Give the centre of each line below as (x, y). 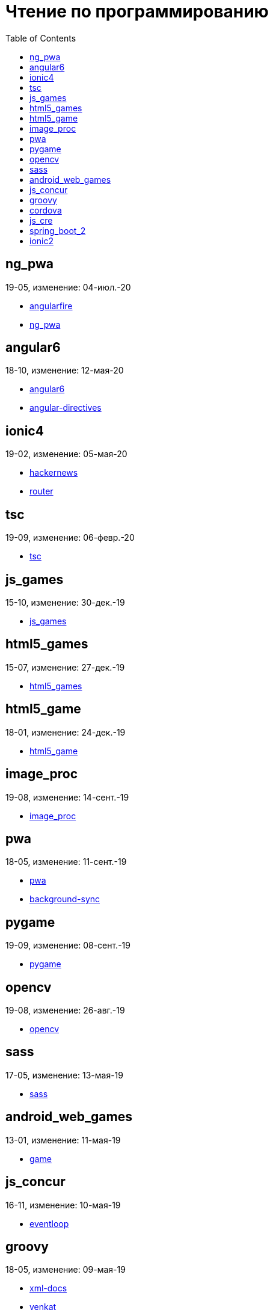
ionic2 (41, 241)
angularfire (51, 306)
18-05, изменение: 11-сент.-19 (66, 862)
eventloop (49, 1223)
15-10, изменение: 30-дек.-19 (65, 602)
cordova (46, 210)
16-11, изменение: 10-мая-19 (63, 1205)
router (41, 491)
